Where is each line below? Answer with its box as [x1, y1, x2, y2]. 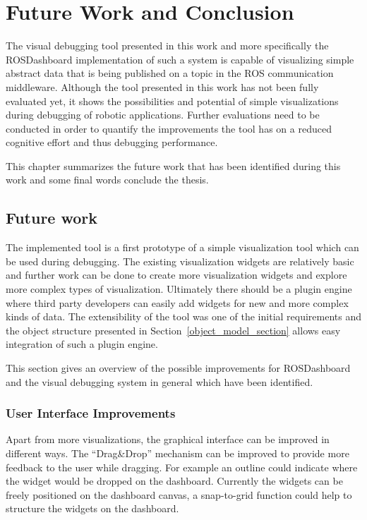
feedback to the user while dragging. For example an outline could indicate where [6, 459, 358, 474]
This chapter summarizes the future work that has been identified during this [6, 158, 341, 173]
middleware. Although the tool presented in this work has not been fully [6, 79, 319, 94]
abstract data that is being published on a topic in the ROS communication [6, 66, 334, 80]
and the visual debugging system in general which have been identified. [6, 374, 313, 389]
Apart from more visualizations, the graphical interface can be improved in [6, 432, 330, 447]
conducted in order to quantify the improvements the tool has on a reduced [6, 121, 332, 135]
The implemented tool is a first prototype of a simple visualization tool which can [6, 240, 359, 255]
